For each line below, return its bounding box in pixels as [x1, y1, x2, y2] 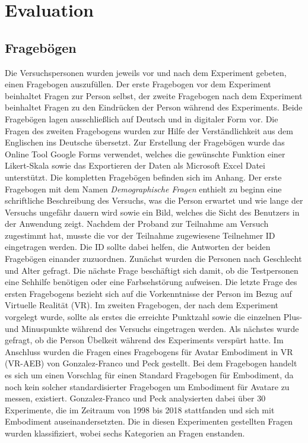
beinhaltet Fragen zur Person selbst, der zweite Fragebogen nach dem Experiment [5, 89, 303, 102]
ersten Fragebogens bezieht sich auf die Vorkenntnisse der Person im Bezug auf [5, 287, 292, 299]
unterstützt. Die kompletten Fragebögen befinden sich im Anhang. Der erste [5, 170, 282, 183]
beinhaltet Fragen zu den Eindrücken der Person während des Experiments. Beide [5, 101, 303, 113]
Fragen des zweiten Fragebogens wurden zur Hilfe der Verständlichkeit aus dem [5, 124, 293, 137]
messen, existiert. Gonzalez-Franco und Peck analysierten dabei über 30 [5, 392, 266, 404]
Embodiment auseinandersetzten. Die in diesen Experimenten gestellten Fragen [5, 415, 293, 428]
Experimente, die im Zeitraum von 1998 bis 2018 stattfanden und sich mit [5, 403, 275, 416]
